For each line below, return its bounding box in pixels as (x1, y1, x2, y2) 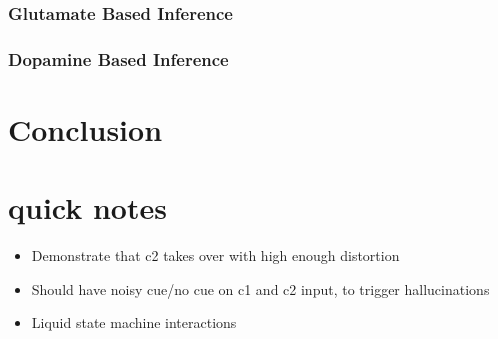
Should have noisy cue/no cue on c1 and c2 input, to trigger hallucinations (31, 278, 490, 299)
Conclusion (8, 108, 163, 149)
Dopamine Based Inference (8, 46, 229, 71)
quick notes (8, 187, 167, 228)
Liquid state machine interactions (31, 312, 237, 333)
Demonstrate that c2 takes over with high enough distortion (31, 245, 400, 266)
